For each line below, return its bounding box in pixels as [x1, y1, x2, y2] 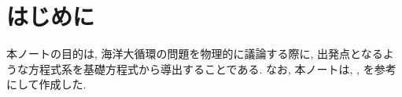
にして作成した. [6, 76, 87, 92]
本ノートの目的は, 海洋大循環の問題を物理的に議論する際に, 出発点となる [6, 45, 383, 62]
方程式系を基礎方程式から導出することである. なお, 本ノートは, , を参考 [28, 60, 396, 77]
